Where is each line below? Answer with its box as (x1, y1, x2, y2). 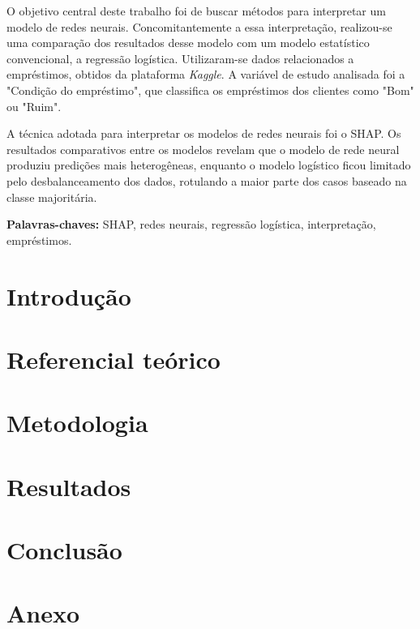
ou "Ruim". (6, 97, 62, 114)
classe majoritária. (6, 188, 97, 205)
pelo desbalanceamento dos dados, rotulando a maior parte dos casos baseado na (6, 172, 407, 189)
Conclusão (6, 533, 122, 566)
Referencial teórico (6, 342, 221, 375)
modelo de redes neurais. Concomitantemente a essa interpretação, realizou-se (6, 18, 392, 35)
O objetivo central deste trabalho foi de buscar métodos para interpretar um (6, 2, 386, 19)
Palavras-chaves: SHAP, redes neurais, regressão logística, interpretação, (6, 216, 376, 233)
